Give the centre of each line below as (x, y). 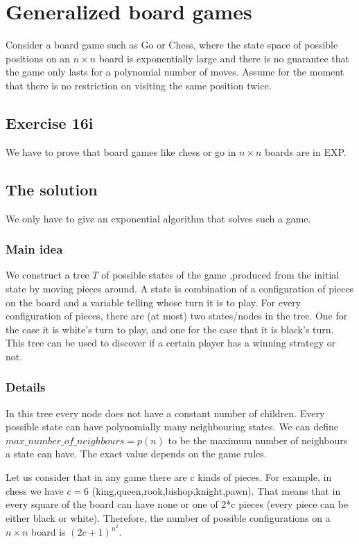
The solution (52, 189)
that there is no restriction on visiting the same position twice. (139, 85)
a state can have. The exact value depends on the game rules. (136, 454)
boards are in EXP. (306, 151)
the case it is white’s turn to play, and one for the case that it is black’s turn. (170, 329)
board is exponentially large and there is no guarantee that (224, 58)
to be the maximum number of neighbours (258, 440)
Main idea (34, 249)
